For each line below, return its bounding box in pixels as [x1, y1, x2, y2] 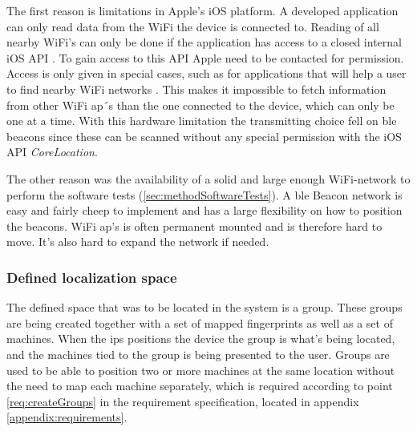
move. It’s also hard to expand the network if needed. [6, 233, 269, 250]
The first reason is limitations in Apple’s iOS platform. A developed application [6, 2, 399, 18]
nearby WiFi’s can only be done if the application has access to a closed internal [6, 34, 402, 50]
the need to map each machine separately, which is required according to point [6, 377, 393, 394]
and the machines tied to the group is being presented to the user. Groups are [6, 345, 390, 362]
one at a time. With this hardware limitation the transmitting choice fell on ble [6, 112, 397, 129]
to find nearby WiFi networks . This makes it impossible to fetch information [6, 80, 387, 97]
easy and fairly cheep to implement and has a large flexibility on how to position [6, 202, 403, 219]
